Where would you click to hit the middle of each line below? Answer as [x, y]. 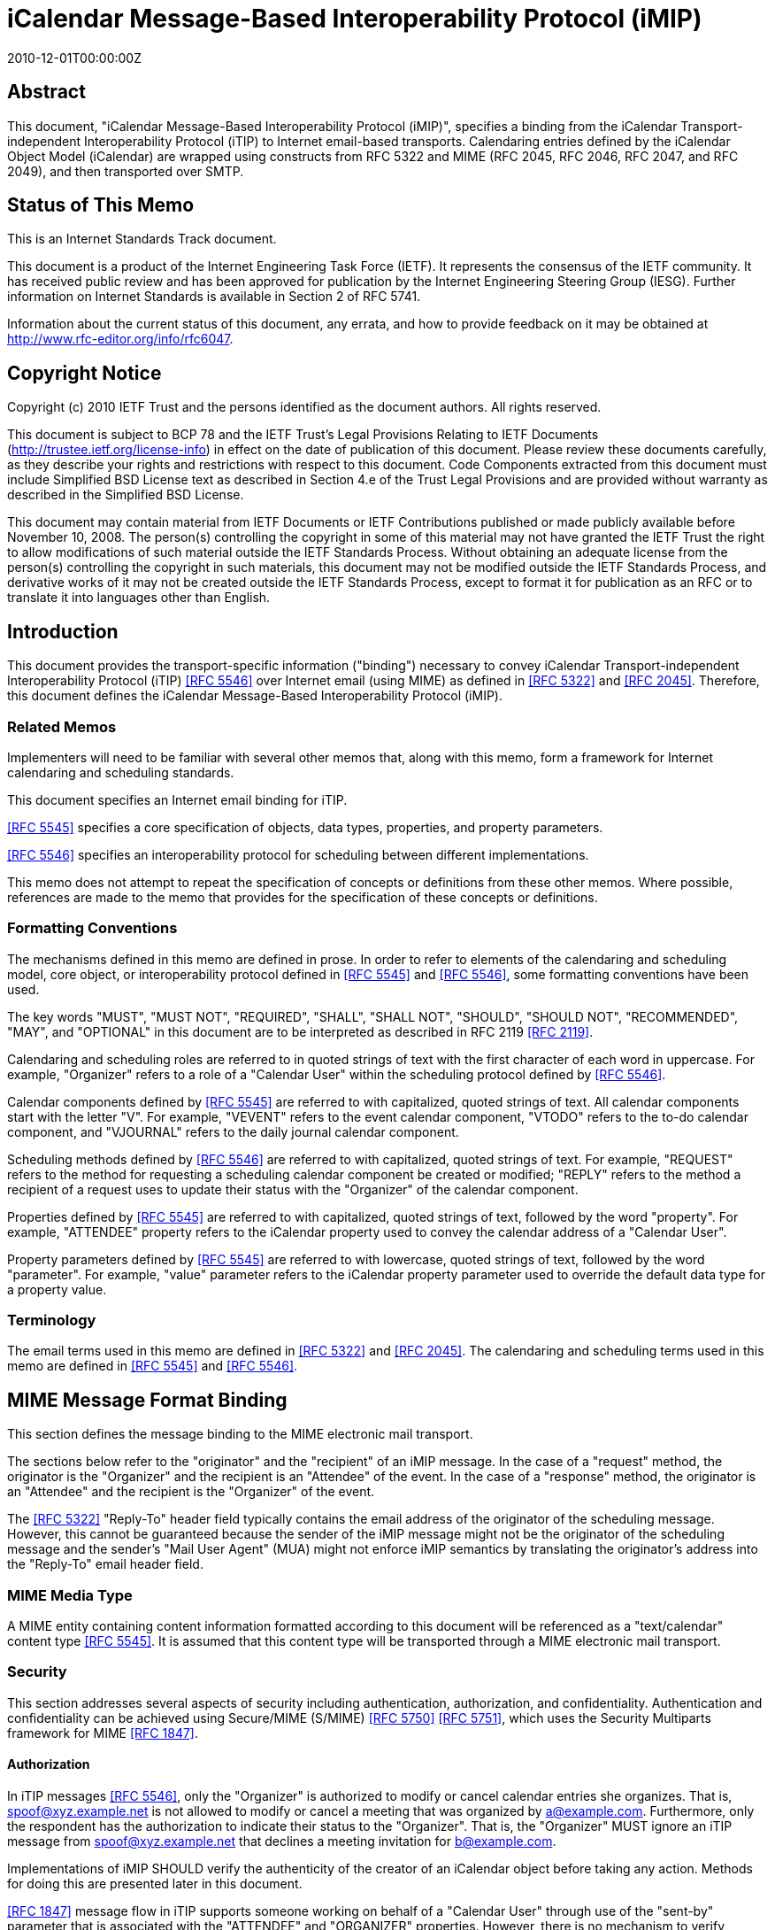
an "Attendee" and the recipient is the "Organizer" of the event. [191, 1492]
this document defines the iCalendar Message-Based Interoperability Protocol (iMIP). [255, 696]
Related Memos [62, 726]
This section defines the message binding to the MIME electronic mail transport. [240, 1434]
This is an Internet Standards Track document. [142, 239]
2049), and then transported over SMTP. [126, 171]
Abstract [46, 92]
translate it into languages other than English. [139, 598]
